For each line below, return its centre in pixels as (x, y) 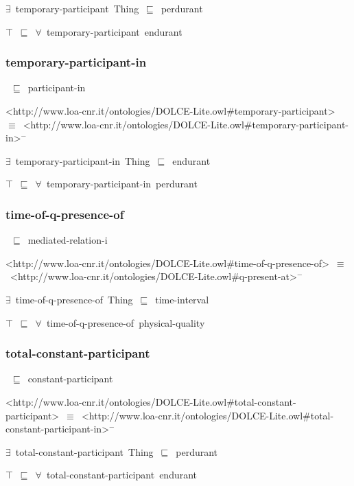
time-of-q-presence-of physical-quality (126, 322)
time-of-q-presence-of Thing (74, 299)
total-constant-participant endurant (122, 475)
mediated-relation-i (68, 240)
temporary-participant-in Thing (83, 160)
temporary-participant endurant (114, 31)
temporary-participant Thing (77, 8)
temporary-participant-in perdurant (122, 184)
